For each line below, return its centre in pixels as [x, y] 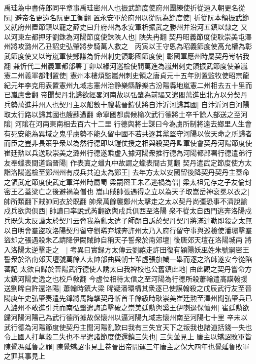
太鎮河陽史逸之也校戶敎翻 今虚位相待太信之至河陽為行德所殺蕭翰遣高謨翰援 [126, 278]
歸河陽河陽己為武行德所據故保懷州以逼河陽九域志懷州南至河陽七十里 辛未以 [126, 317]
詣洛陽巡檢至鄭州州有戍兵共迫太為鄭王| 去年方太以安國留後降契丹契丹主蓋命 [127, 172]
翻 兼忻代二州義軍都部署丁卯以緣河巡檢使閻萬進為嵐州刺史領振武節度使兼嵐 [126, 65]
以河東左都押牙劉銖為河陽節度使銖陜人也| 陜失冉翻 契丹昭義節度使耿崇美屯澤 [128, 36]
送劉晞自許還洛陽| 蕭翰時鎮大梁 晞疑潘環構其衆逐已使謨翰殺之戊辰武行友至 [125, 288]
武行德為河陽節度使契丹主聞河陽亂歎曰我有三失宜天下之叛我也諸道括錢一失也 [128, 327]
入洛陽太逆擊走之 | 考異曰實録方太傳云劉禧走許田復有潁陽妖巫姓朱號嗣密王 [127, 249]
